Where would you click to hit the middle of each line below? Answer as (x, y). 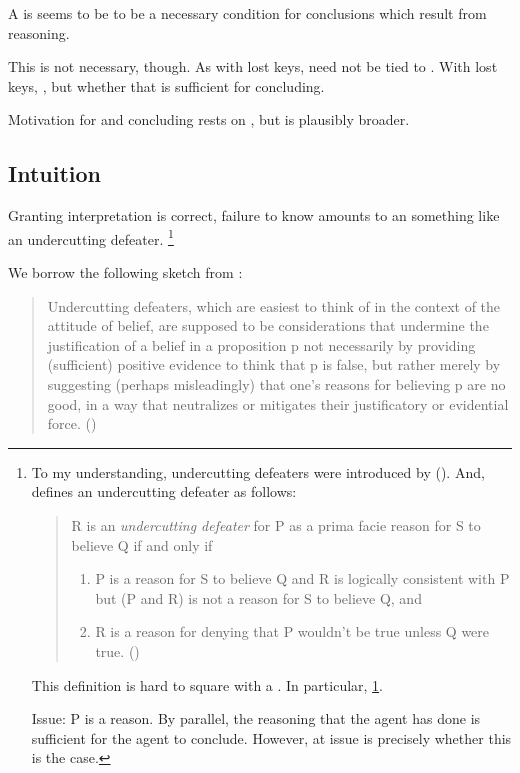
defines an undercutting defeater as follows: (164, 491)
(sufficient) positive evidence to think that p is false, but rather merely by (274, 364)
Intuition (54, 173)
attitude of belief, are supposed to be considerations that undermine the (268, 325)
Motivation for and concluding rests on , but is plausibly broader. (209, 119)
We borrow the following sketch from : (125, 272)
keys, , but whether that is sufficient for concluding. (166, 85)
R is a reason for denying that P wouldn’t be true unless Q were (292, 631)
